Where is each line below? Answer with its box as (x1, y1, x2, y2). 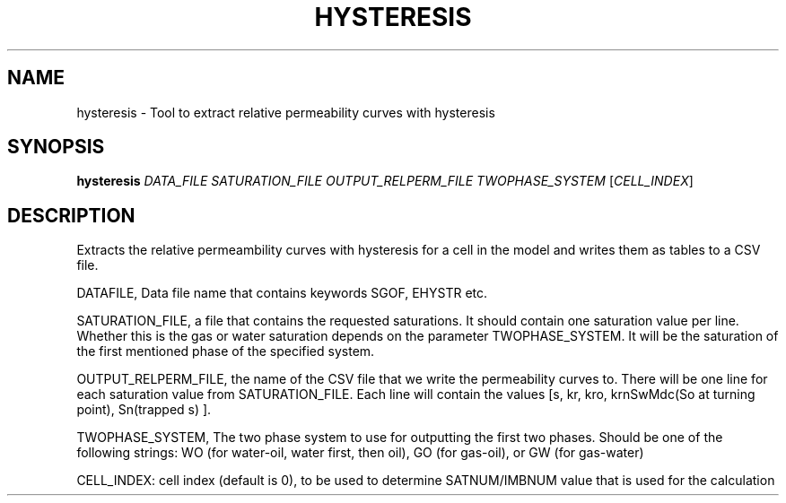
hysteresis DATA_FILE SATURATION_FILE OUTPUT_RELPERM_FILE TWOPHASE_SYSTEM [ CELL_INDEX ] (76, 173, 694, 189)
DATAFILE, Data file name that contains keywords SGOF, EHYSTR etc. (76, 285, 488, 301)
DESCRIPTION (7, 204, 135, 227)
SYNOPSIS (7, 135, 105, 159)
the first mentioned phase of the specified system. (76, 343, 375, 360)
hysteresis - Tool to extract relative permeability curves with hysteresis (76, 104, 495, 120)
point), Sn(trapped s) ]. (76, 402, 212, 418)
